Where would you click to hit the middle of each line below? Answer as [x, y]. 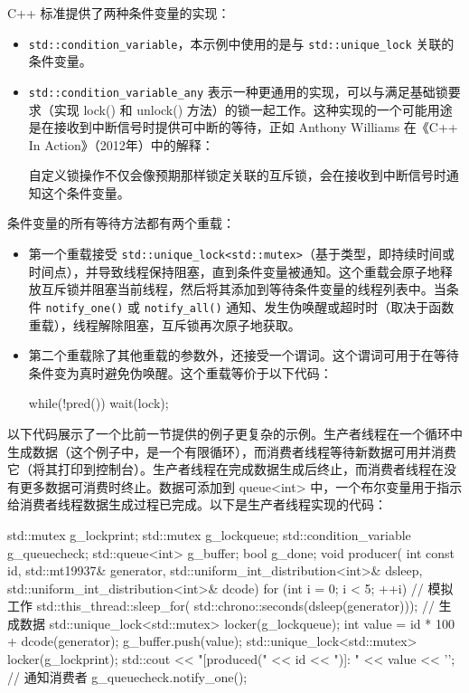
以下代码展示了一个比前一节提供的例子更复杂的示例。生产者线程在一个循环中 [235, 433]
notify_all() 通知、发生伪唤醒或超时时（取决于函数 [299, 306]
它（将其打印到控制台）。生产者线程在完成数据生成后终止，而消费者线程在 [225, 469]
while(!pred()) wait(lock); [98, 403]
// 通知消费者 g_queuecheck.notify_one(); [127, 676]
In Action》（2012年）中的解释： [121, 144]
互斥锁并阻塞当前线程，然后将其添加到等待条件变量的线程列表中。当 [244, 289]
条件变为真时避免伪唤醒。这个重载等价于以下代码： [180, 372]
